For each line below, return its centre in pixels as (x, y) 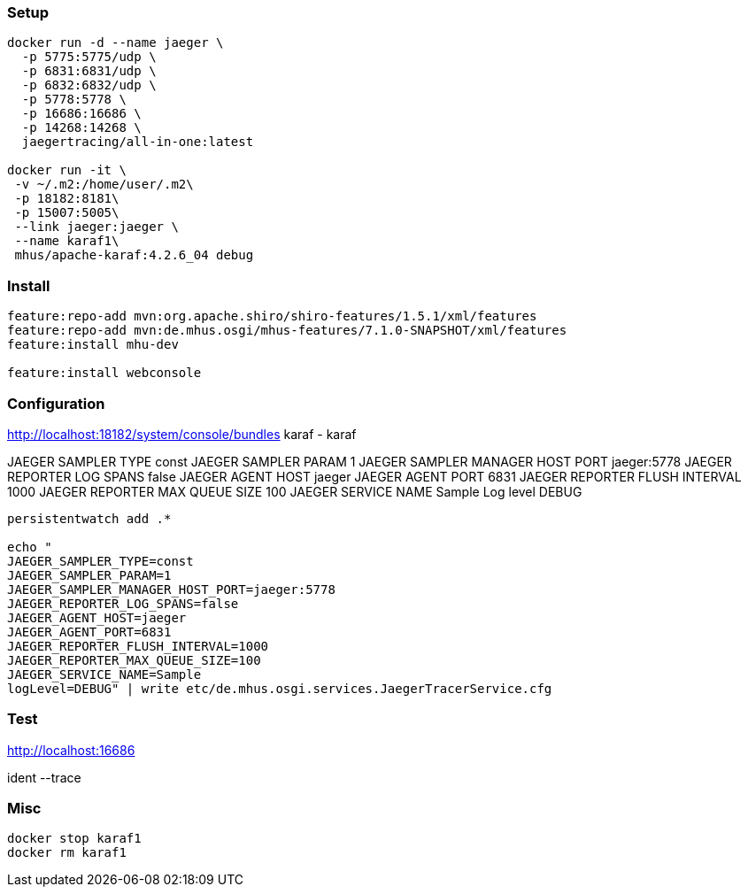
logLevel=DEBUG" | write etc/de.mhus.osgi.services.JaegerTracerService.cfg (280, 688)
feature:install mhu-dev (93, 345)
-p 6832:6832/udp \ (89, 85)
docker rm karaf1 (67, 853)
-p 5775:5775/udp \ (89, 57)
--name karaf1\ (67, 241)
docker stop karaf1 (74, 839)
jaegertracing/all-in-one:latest (138, 142)
